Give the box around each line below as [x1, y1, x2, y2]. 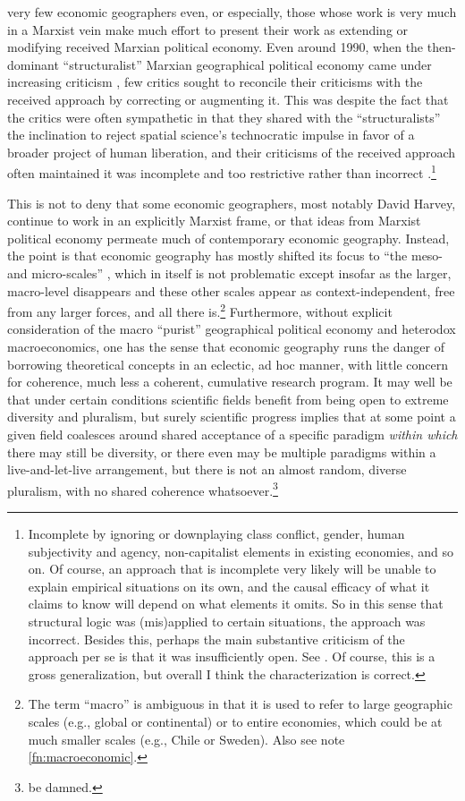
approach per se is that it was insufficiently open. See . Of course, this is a [28, 647, 435, 666]
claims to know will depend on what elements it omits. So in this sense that [28, 594, 444, 613]
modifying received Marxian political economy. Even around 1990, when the [7, 38, 424, 56]
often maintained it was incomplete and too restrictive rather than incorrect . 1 [7, 161, 436, 182]
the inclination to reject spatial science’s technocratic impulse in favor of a [7, 125, 415, 144]
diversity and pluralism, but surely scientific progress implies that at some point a [7, 407, 456, 426]
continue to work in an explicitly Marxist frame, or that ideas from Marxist [7, 211, 421, 230]
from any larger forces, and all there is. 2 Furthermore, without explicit [7, 300, 393, 320]
